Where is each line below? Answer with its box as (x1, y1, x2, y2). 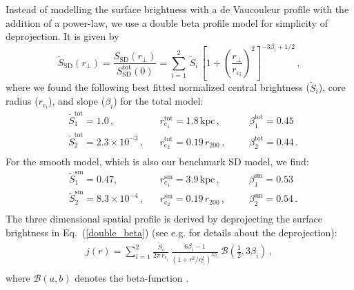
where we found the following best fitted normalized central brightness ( (6, 80, 310, 94)
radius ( (6, 94, 39, 108)
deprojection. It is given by (6, 29, 119, 43)
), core (318, 80, 346, 94)
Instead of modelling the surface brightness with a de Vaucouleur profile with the (6, 2, 349, 16)
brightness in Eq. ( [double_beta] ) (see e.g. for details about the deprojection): (6, 225, 337, 239)
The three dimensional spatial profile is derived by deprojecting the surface (6, 211, 323, 226)
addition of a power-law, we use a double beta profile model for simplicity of (6, 15, 328, 30)
